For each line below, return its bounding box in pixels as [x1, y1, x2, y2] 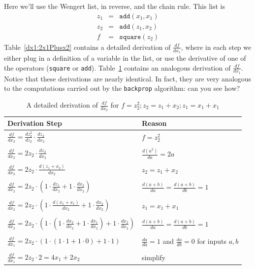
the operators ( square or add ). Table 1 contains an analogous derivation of [4, 62, 231, 73]
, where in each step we [181, 41, 252, 52]
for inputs [197, 236, 227, 246]
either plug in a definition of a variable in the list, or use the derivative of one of [4, 52, 246, 63]
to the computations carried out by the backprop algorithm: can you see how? [4, 83, 240, 93]
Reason [141, 118, 167, 128]
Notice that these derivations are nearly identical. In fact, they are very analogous [4, 73, 252, 83]
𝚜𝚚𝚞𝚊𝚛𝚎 [119, 33, 141, 40]
